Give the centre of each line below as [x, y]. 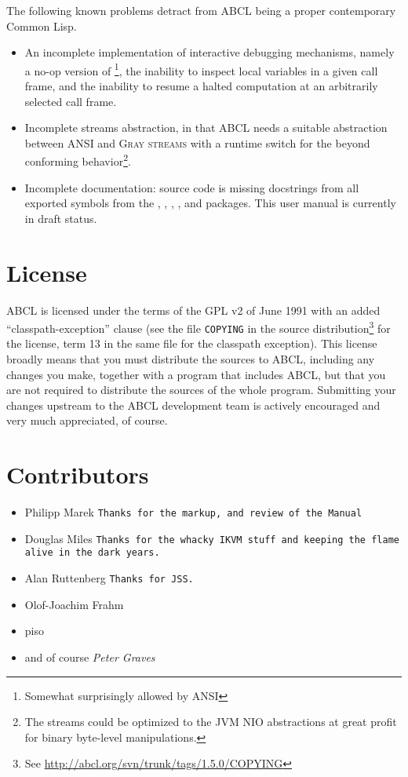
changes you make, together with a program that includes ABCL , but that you [196, 374]
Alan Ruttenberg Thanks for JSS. [109, 578]
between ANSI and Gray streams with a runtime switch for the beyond [197, 142]
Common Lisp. [42, 26]
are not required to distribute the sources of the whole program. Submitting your [201, 390]
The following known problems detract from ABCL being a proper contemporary [201, 10]
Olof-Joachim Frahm [74, 604]
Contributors [78, 474]
